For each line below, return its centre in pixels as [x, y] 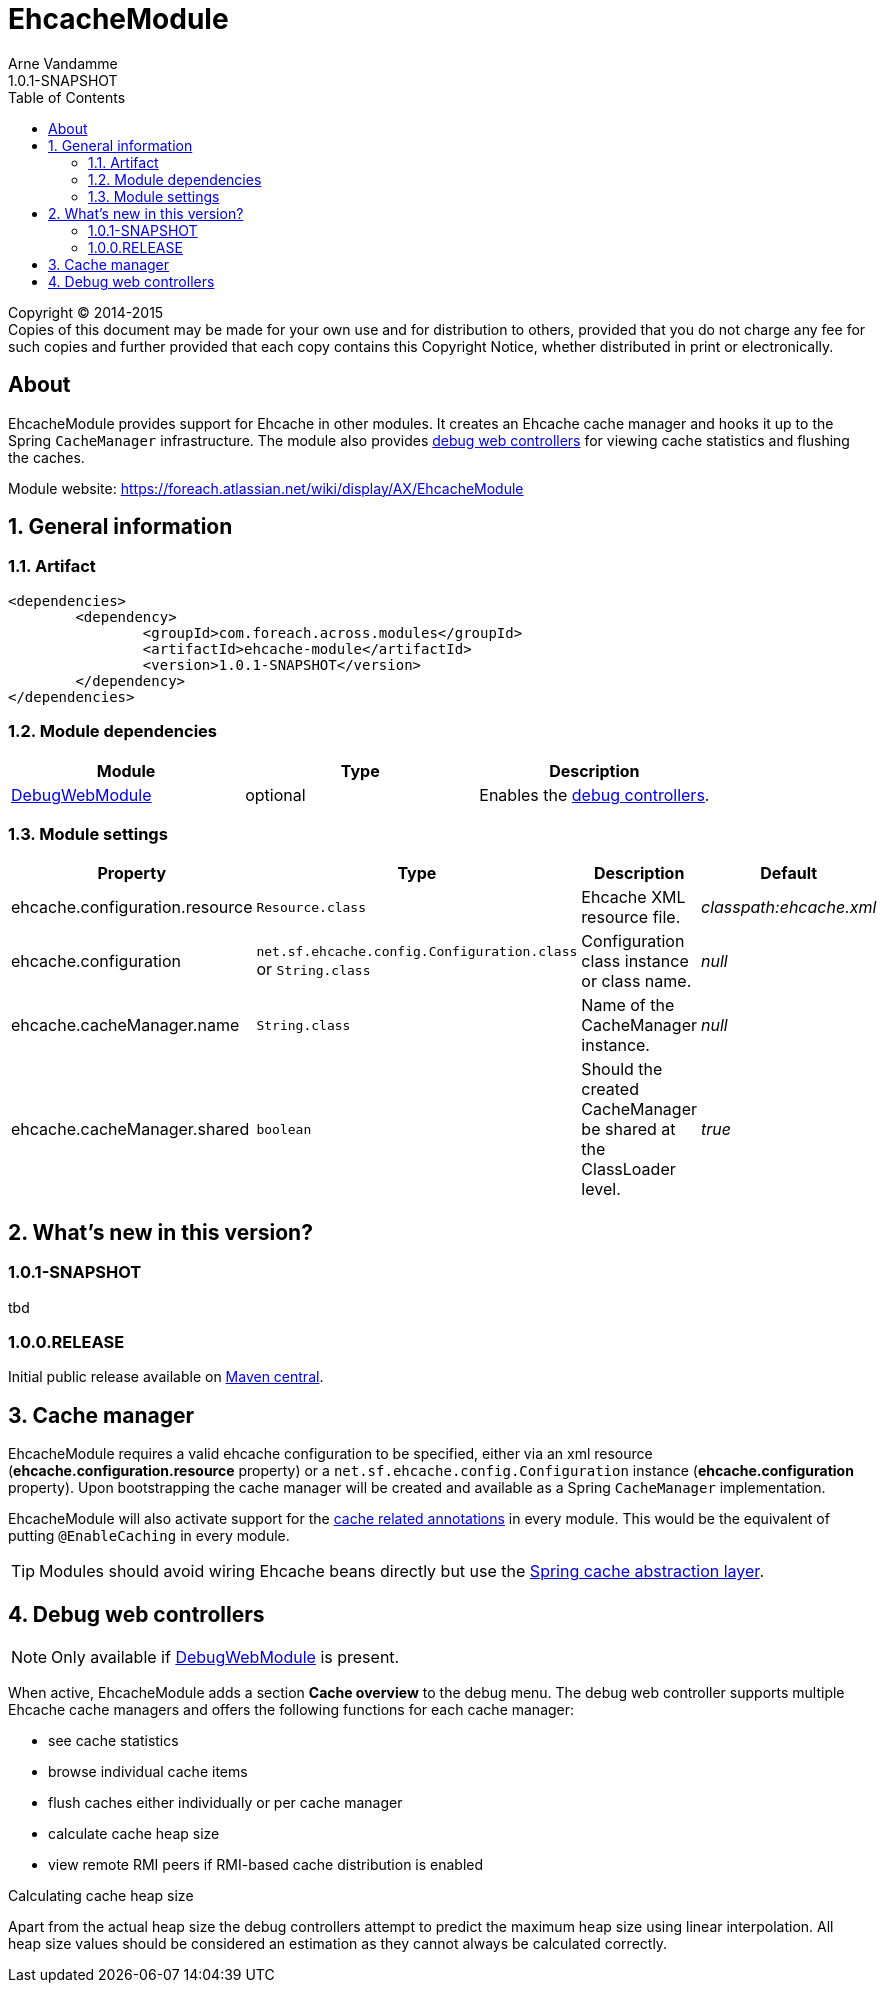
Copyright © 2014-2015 [86, 312]
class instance [635, 961]
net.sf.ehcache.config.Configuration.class [417, 951]
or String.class [313, 968]
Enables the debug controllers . [594, 794]
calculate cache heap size [134, 1833]
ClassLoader [628, 1169]
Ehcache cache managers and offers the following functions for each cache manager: [291, 1709]
